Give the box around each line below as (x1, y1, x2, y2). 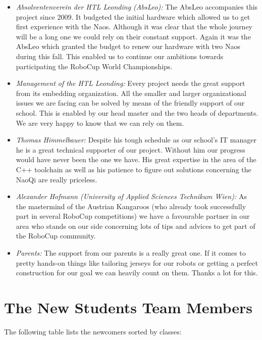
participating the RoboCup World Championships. (16, 61, 173, 71)
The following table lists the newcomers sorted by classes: (4, 326, 182, 336)
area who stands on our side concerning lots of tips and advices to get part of (16, 220, 255, 231)
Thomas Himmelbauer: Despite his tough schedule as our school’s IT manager (16, 134, 257, 145)
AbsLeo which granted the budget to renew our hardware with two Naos (16, 41, 241, 52)
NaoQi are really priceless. (16, 174, 97, 184)
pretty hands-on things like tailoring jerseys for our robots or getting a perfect (16, 257, 258, 268)
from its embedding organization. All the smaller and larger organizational (16, 87, 246, 98)
